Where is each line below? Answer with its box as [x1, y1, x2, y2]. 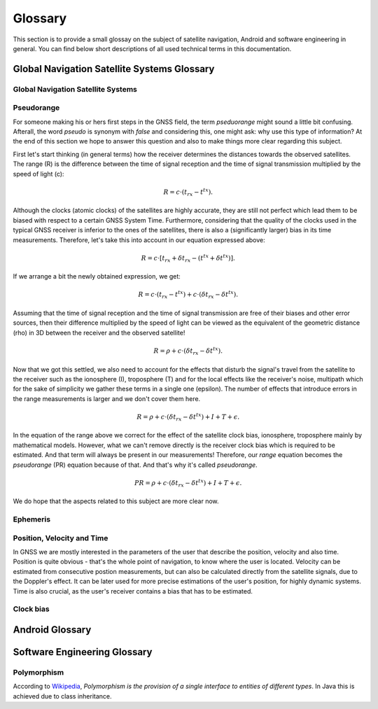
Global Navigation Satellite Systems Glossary [13, 63, 215, 75]
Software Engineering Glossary [13, 646, 153, 658]
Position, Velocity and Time [13, 533, 108, 542]
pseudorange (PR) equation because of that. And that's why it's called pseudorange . [13, 461, 258, 469]
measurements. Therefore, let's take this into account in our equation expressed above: [13, 235, 265, 244]
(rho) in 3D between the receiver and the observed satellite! [13, 328, 185, 337]
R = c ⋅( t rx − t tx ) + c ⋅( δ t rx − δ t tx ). [138, 289, 238, 300]
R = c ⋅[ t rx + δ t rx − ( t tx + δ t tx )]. [141, 253, 236, 264]
